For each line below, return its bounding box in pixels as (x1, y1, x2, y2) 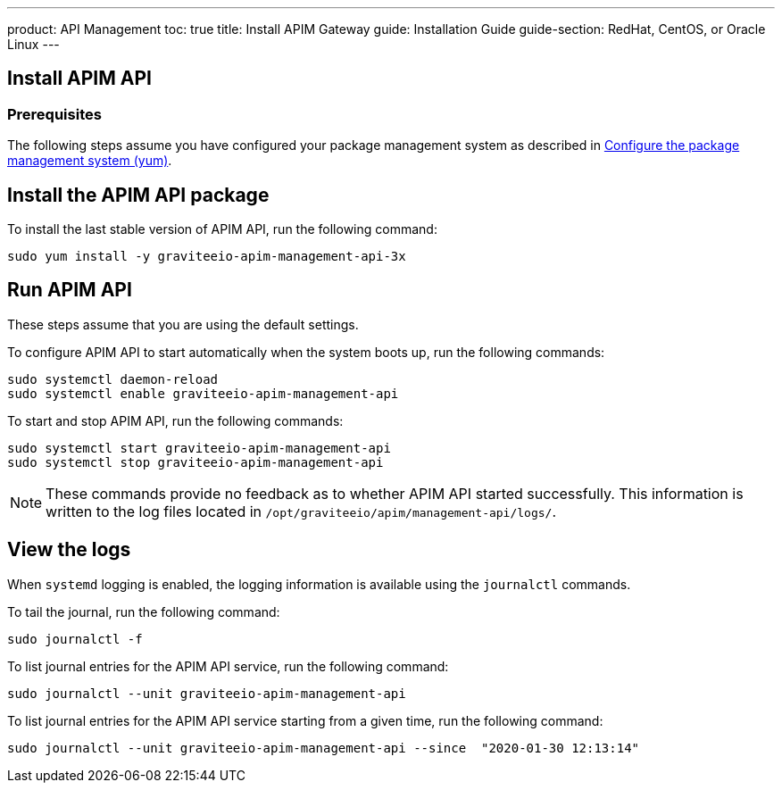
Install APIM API (7, 67, 152, 90)
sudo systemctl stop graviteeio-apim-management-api (7, 454, 384, 470)
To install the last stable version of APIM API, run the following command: (7, 221, 437, 237)
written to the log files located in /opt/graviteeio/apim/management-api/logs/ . (46, 502, 557, 520)
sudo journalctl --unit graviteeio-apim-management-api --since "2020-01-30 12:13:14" (7, 740, 640, 755)
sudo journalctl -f (7, 631, 143, 646)
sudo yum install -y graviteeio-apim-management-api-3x (7, 249, 406, 264)
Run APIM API (7, 279, 132, 302)
